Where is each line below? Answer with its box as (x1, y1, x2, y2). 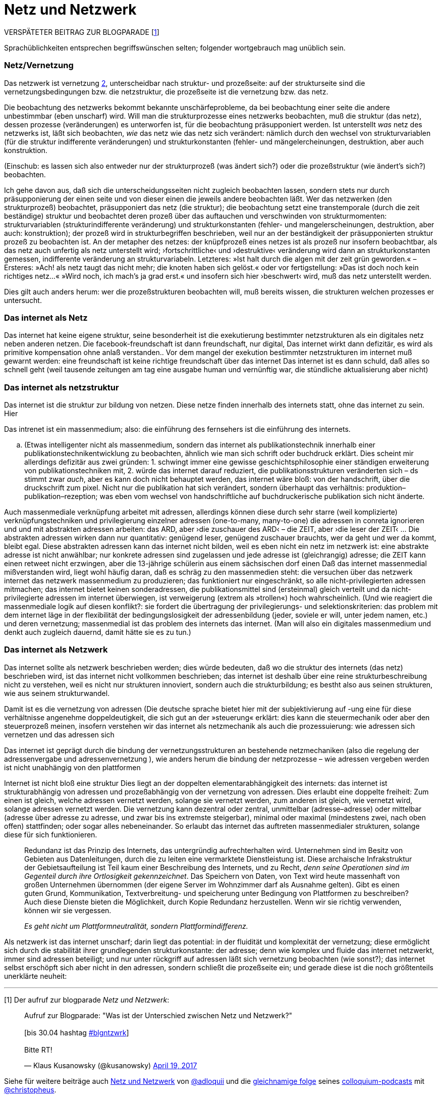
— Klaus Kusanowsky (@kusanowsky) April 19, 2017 (24, 1061, 197, 1070)
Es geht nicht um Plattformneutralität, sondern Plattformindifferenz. (24, 921, 248, 930)
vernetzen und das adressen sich (4, 730, 115, 739)
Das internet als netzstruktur (4, 382, 119, 392)
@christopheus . (4, 1085, 57, 1094)
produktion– (366, 483, 406, 492)
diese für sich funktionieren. (4, 830, 97, 839)
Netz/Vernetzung (4, 60, 74, 71)
